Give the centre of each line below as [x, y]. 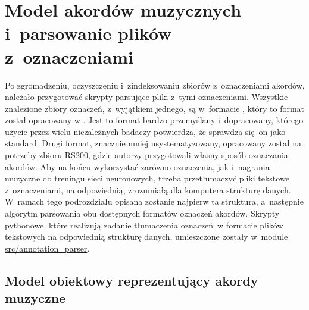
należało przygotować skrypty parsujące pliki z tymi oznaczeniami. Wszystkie [146, 97]
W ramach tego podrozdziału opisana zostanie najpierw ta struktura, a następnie [154, 201]
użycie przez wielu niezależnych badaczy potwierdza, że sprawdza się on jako [145, 131]
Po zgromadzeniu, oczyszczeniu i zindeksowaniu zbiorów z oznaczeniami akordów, [155, 85]
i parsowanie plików [88, 33]
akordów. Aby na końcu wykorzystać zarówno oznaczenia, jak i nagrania [137, 166]
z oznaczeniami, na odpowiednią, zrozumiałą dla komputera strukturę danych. [148, 190]
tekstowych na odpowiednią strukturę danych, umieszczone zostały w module [146, 237]
